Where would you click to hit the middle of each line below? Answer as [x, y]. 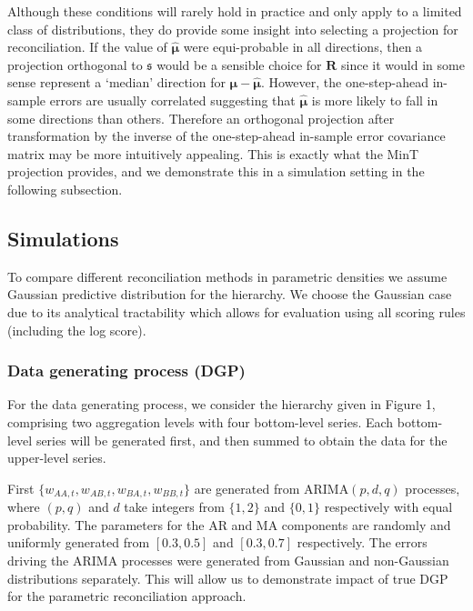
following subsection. [65, 189]
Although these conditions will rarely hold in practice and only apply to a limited [235, 11]
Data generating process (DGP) [126, 371]
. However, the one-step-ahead [344, 82]
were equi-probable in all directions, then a [303, 47]
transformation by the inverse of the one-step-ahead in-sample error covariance [226, 136]
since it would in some [403, 64]
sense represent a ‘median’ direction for [116, 82]
